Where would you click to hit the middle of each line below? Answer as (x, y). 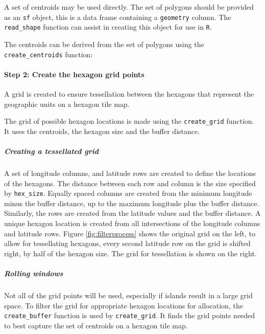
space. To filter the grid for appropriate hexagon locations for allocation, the (124, 305)
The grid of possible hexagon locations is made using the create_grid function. (129, 121)
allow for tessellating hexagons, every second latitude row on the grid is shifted (127, 243)
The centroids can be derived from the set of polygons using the (104, 44)
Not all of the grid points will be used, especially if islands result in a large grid (128, 295)
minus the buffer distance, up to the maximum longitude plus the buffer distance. (132, 203)
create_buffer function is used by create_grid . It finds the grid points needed (130, 315)
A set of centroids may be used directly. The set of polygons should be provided (129, 7)
